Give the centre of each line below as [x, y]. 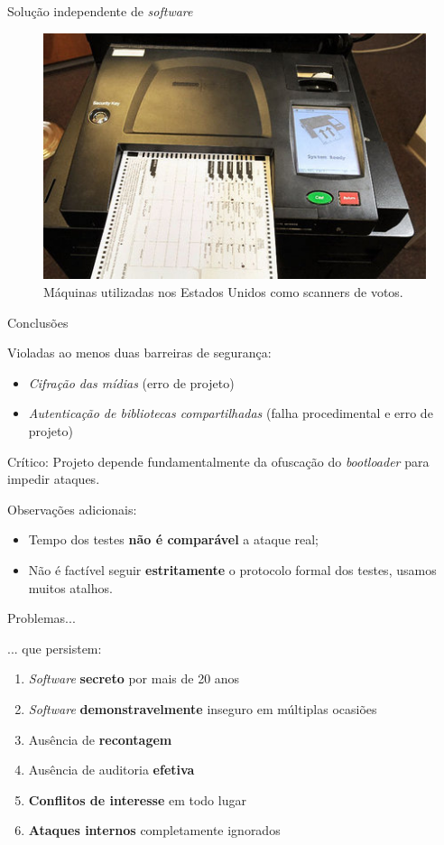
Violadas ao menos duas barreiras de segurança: [139, 353]
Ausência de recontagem [100, 739]
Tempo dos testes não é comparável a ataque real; [173, 539]
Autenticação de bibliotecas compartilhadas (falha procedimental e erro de [231, 413]
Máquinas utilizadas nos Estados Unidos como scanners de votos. [223, 292]
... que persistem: [55, 648]
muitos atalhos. [70, 587]
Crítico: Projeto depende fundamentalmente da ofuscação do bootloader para [218, 461]
